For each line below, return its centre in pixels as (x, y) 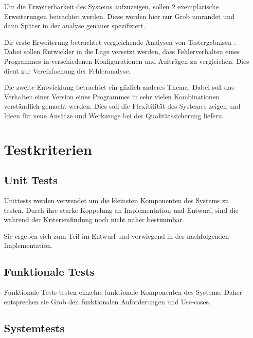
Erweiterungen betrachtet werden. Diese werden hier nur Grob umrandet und (119, 16)
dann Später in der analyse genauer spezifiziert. (75, 26)
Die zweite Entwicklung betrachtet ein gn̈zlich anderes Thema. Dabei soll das (119, 87)
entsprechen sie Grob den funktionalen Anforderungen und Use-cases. (107, 301)
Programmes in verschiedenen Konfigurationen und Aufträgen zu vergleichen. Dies (126, 61)
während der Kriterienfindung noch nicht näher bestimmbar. (94, 219)
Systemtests (34, 328)
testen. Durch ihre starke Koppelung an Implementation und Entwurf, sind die (121, 210)
